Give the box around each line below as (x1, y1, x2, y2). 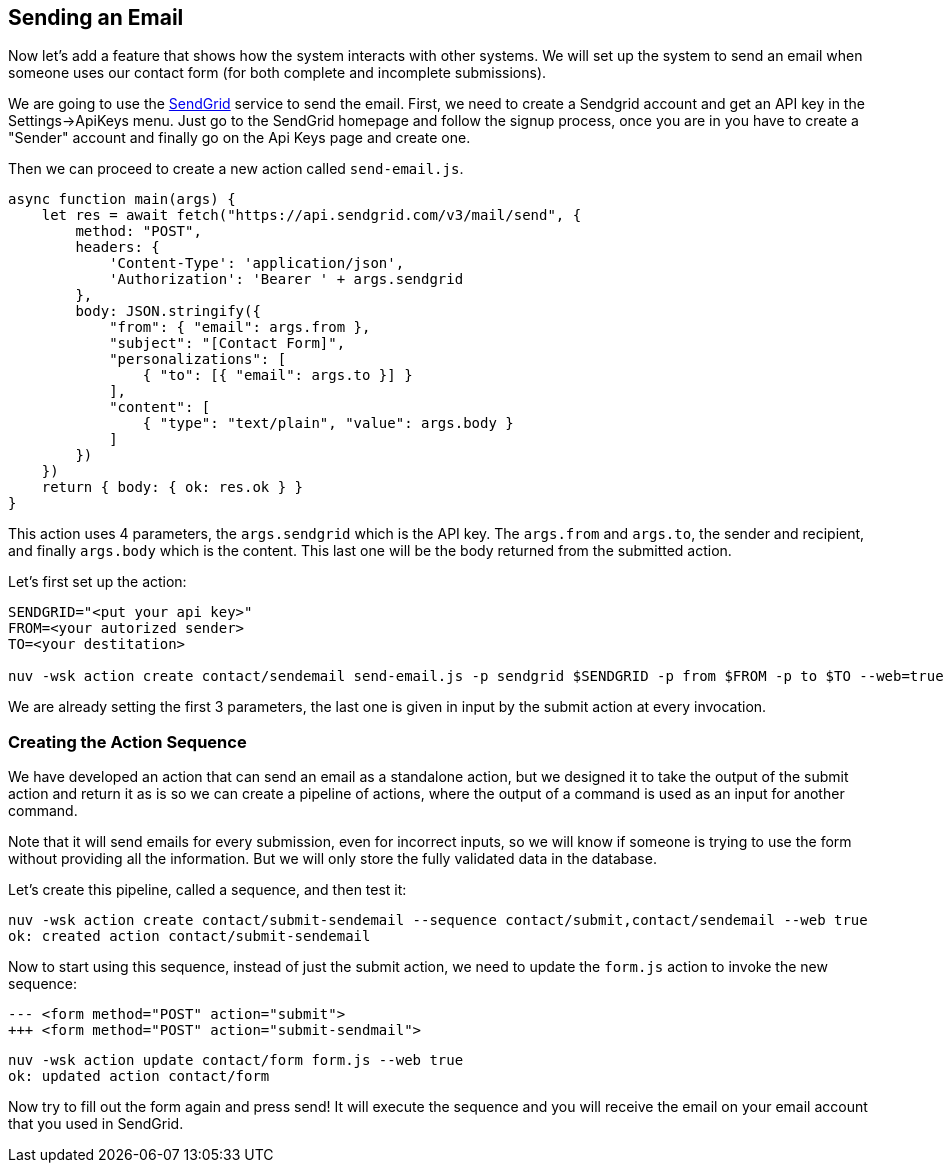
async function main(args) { (8, 191, 236, 208)
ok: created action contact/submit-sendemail (8, 928, 371, 945)
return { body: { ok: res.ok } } (41, 479, 304, 496)
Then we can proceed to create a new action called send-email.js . (8, 160, 464, 178)
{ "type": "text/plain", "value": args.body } (142, 415, 514, 432)
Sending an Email (8, 5, 184, 30)
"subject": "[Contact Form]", (109, 335, 346, 352)
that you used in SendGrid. (8, 1115, 184, 1133)
